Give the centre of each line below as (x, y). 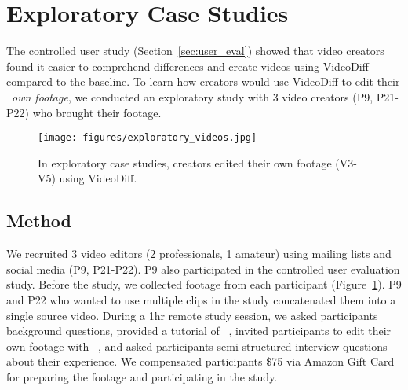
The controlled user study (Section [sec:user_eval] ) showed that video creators (195, 51)
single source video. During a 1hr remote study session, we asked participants (192, 315)
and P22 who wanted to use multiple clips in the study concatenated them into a (201, 299)
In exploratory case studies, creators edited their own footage (185, 162)
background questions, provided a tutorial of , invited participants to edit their (199, 331)
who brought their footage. (97, 112)
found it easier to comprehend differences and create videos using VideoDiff (188, 66)
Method (39, 221)
